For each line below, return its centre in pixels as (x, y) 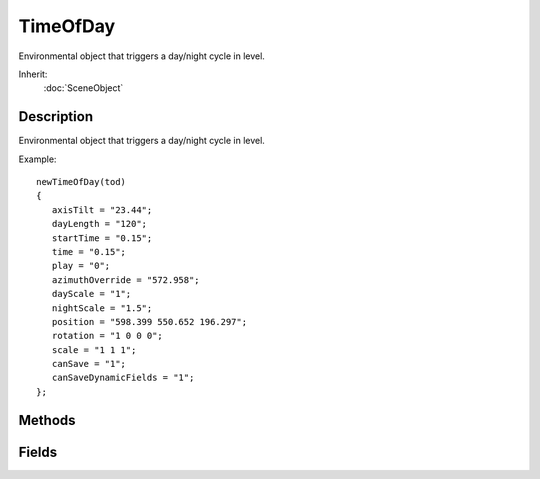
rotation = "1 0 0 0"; (107, 336)
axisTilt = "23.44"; (102, 209)
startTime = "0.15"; (102, 238)
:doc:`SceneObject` (83, 88)
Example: (37, 159)
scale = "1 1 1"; (94, 349)
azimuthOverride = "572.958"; (125, 279)
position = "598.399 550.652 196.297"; (149, 321)
